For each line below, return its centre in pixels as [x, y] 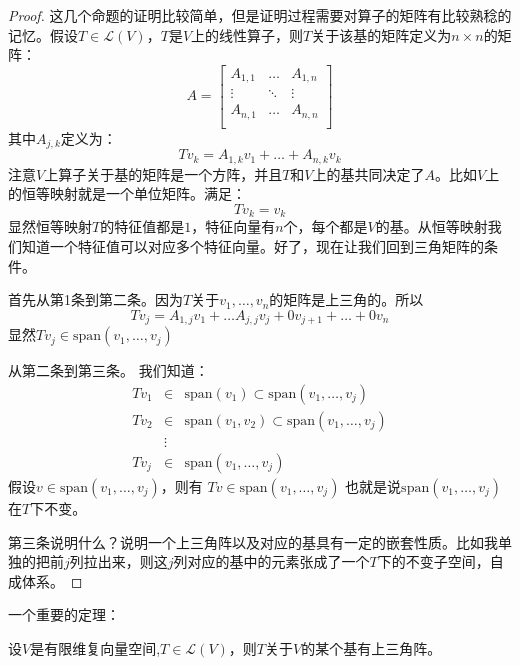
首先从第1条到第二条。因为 [95, 299]
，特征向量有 [233, 226]
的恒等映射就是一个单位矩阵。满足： [127, 193]
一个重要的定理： [64, 614]
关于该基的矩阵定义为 [381, 34]
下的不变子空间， [433, 561]
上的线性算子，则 [247, 34]
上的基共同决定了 [368, 173]
